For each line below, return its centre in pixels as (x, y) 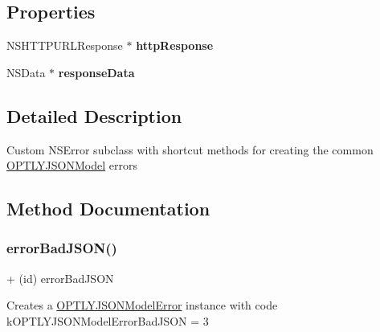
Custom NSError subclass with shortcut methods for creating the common (190, 149)
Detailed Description (94, 115)
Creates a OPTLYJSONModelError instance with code (142, 305)
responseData (96, 72)
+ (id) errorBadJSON (60, 278)
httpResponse (175, 45)
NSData (26, 72)
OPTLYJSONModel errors (72, 165)
